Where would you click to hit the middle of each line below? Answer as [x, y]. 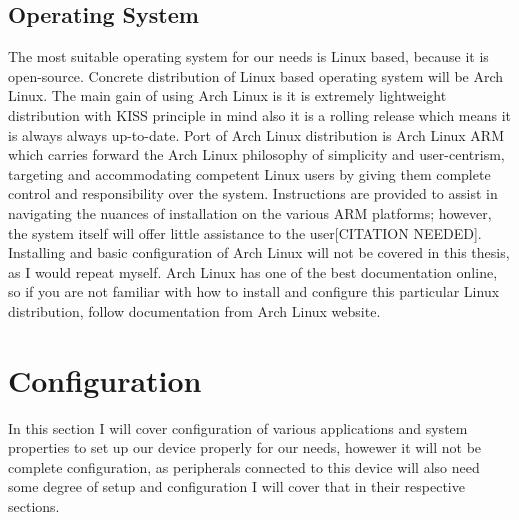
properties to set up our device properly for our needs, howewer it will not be [245, 447]
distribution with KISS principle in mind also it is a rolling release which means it [260, 114]
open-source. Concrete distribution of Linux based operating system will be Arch [256, 75]
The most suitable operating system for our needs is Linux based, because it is [248, 56]
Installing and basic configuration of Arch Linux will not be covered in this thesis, [259, 252]
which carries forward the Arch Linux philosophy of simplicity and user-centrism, [256, 154]
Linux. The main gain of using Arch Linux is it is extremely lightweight [227, 95]
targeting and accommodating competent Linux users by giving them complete [249, 173]
